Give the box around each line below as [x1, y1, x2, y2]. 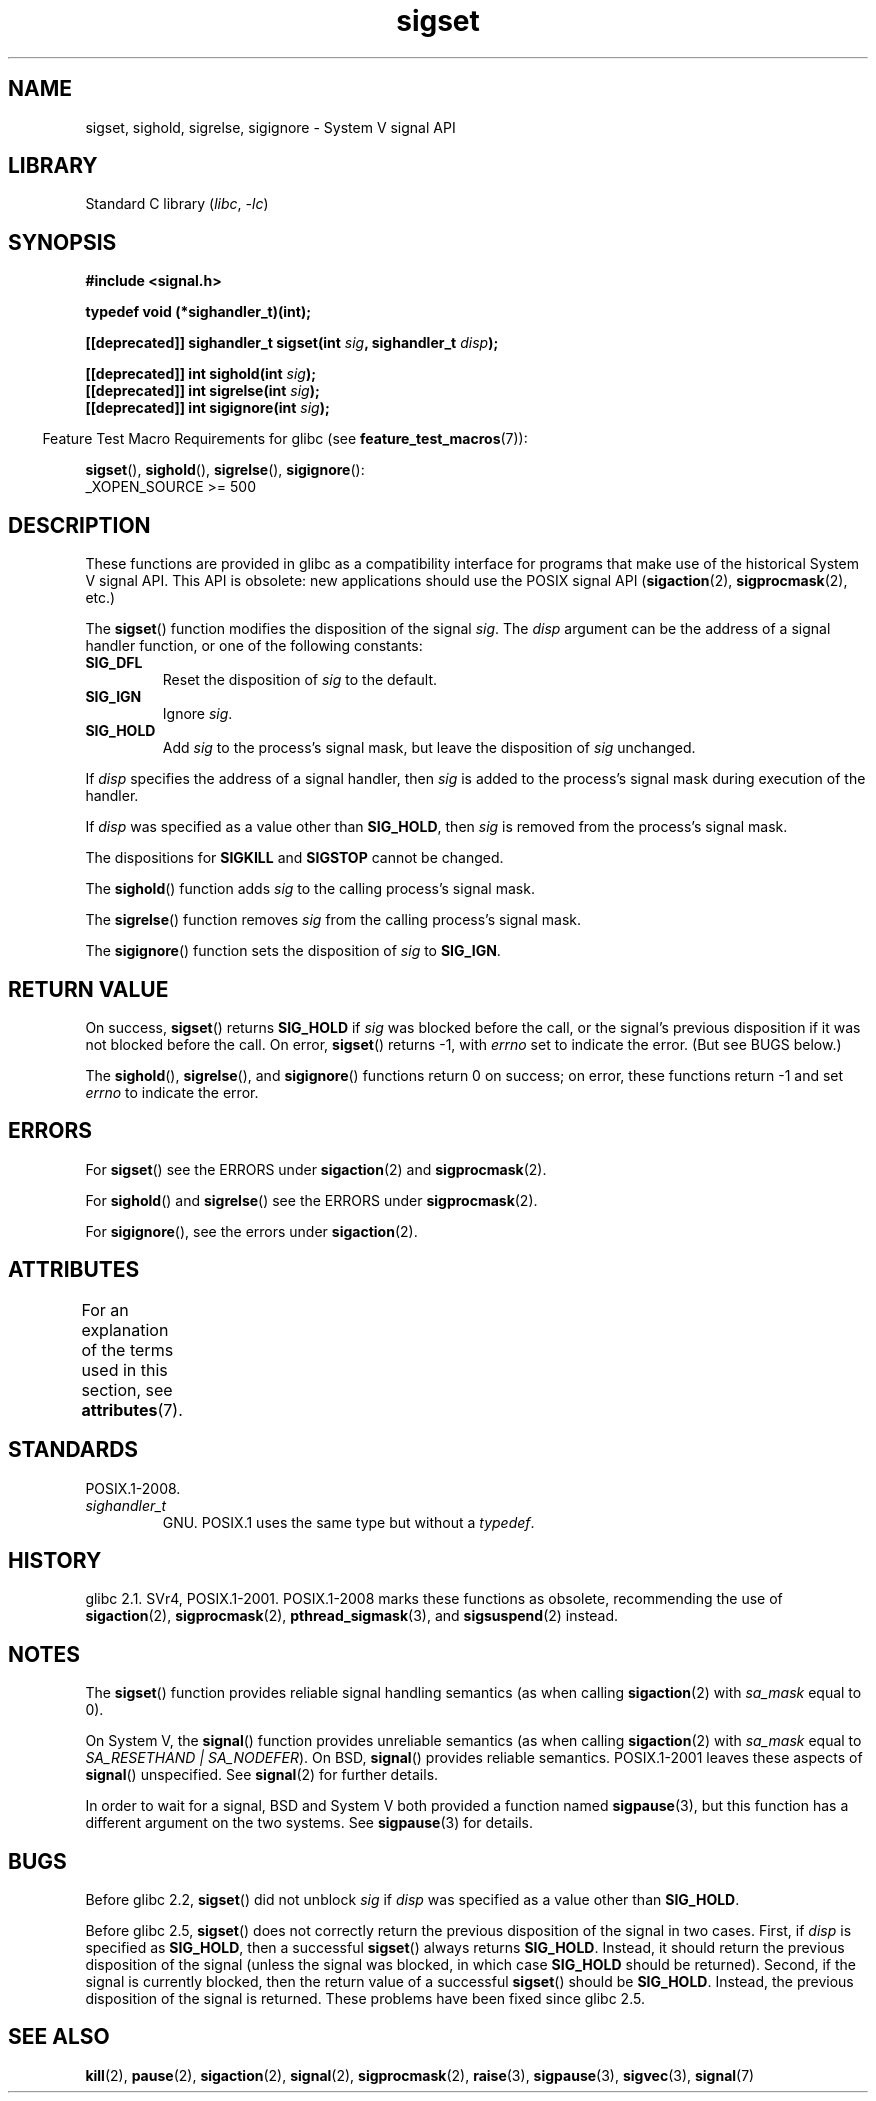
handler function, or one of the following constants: [85, 637, 423, 655]
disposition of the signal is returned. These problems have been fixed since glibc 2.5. [85, 1990, 645, 2008]
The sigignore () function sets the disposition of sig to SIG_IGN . [85, 942, 501, 960]
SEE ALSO [8, 2024, 110, 2050]
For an [81, 1299, 129, 1320]
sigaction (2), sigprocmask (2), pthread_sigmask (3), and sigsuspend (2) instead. [85, 1607, 619, 1625]
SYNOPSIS [8, 229, 117, 255]
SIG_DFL [85, 654, 143, 672]
